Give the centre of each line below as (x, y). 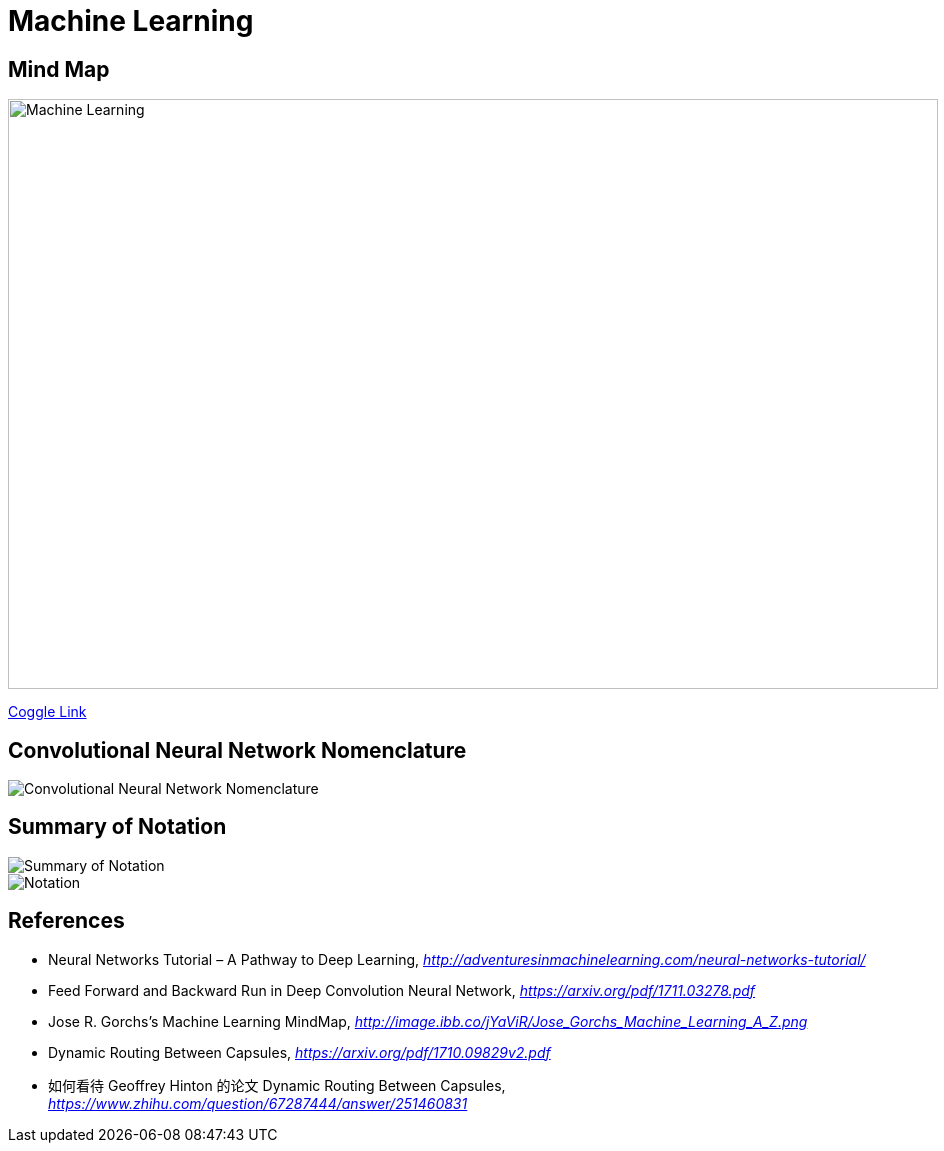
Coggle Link (47, 712)
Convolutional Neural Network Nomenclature (237, 750)
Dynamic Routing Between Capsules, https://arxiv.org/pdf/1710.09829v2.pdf (299, 1052)
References (66, 921)
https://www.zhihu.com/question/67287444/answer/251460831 (258, 1103)
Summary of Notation (117, 827)
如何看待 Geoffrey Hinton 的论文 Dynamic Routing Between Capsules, (277, 1085)
